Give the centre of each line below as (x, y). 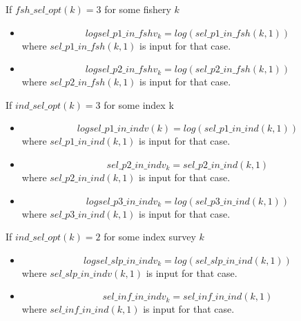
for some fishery (138, 9)
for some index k (139, 104)
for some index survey (150, 237)
